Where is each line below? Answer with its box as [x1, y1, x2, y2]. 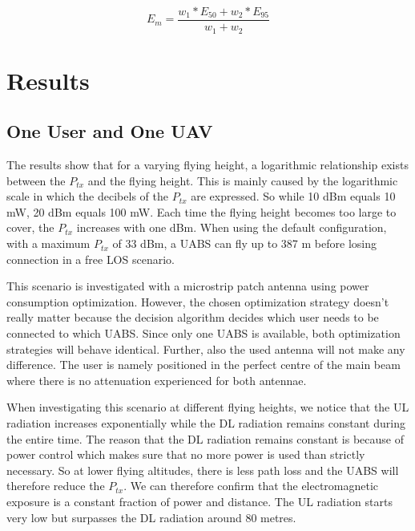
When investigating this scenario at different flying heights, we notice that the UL [6, 399, 409, 415]
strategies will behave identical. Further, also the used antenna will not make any [6, 340, 405, 357]
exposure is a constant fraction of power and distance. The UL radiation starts [6, 492, 393, 509]
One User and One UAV [6, 119, 213, 144]
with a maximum [6, 235, 91, 252]
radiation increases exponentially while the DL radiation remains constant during [6, 415, 405, 431]
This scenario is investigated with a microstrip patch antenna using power [6, 278, 369, 294]
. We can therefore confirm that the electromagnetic [123, 477, 379, 494]
